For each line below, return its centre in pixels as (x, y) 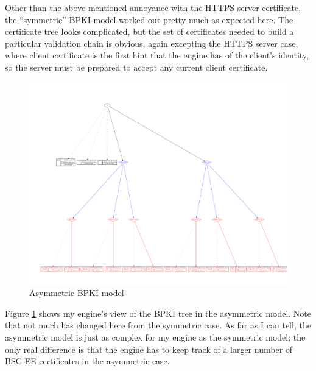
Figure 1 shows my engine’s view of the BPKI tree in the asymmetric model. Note (158, 313)
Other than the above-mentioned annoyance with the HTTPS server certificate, (153, 7)
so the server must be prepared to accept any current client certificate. (136, 67)
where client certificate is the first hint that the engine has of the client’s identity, (157, 55)
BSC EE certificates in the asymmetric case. (87, 361)
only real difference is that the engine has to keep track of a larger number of (149, 349)
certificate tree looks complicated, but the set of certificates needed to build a (149, 31)
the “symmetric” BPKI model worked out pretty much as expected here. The (149, 19)
